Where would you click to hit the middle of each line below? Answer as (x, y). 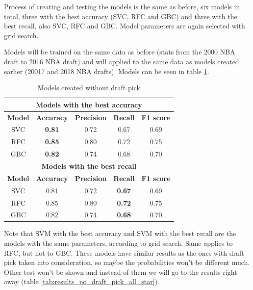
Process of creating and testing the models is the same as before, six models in (122, 6)
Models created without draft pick (89, 88)
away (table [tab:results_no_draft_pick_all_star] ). (82, 281)
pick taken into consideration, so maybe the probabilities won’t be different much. (127, 262)
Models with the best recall (89, 166)
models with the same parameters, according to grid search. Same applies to (118, 243)
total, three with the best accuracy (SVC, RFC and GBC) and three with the (121, 16)
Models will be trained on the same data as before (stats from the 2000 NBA (120, 52)
